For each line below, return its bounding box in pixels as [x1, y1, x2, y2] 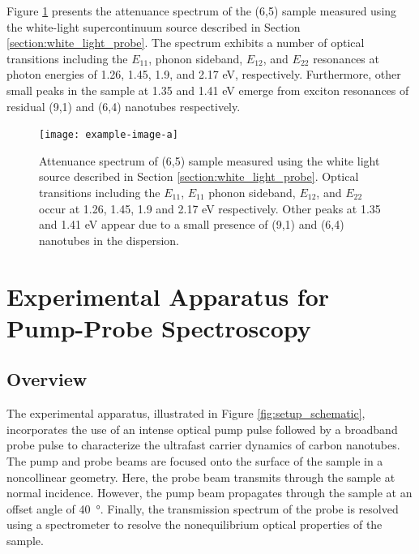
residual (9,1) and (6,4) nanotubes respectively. [6, 97, 241, 114]
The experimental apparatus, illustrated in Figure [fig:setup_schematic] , [6, 405, 366, 422]
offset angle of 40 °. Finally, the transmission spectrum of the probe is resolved [6, 500, 399, 517]
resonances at [313, 49, 379, 67]
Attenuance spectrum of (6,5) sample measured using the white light [39, 152, 380, 169]
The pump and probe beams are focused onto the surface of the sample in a [6, 452, 383, 469]
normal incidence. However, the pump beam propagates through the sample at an [6, 484, 413, 501]
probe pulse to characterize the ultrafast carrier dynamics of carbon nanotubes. [6, 436, 400, 453]
